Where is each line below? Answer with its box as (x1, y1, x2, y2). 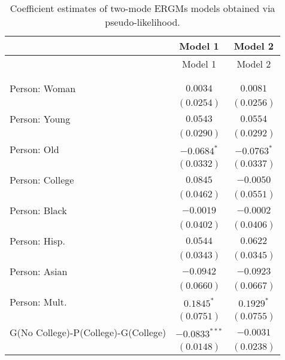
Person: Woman (10, 81, 76, 95)
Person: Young (10, 112, 71, 126)
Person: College (10, 173, 74, 187)
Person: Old (10, 142, 59, 156)
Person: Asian (10, 264, 68, 278)
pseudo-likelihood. (105, 15, 180, 29)
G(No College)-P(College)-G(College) (10, 325, 166, 339)
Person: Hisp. (10, 234, 65, 248)
